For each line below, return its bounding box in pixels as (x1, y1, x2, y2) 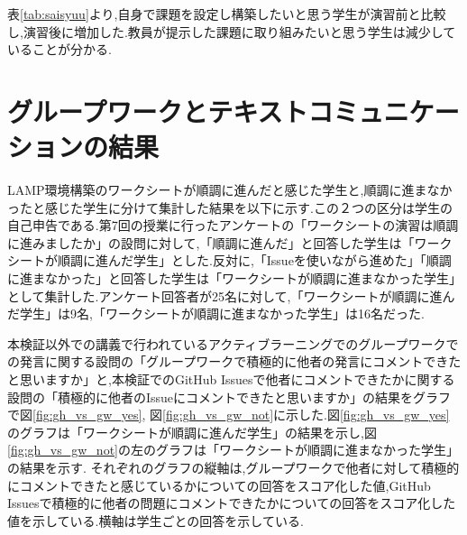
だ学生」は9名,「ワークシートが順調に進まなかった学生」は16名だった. (7, 304, 425, 323)
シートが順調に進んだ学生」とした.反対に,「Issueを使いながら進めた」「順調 (7, 251, 452, 270)
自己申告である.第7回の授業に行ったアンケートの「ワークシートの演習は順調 (7, 216, 459, 235)
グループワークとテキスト (7, 92, 308, 129)
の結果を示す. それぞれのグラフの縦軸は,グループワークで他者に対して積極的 (7, 458, 460, 476)
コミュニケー (307, 92, 460, 129)
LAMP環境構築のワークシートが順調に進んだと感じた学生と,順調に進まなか (7, 180, 453, 199)
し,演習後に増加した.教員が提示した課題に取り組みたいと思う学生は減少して (7, 22, 456, 41)
